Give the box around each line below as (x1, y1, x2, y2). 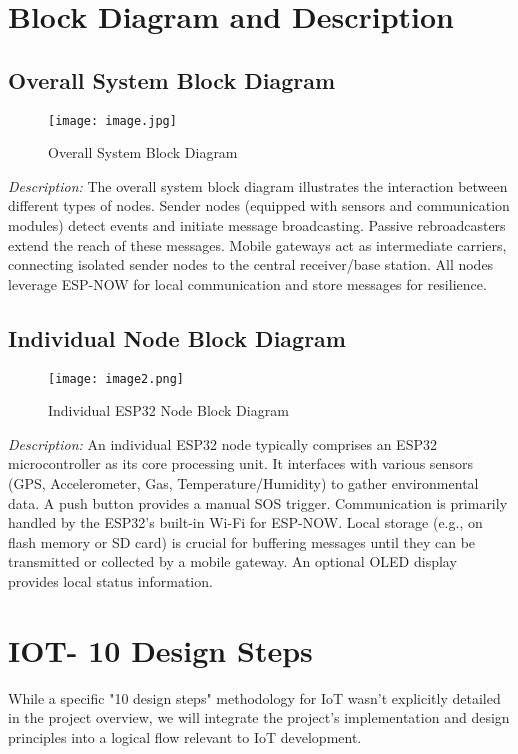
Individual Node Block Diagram (8, 322, 346, 353)
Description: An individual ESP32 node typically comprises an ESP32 (8, 433, 437, 454)
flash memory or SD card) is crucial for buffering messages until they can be (8, 531, 476, 552)
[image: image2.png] (48, 371, 185, 386)
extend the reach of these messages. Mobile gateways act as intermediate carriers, (8, 234, 507, 255)
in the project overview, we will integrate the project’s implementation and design (8, 707, 510, 728)
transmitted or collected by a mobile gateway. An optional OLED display (8, 551, 457, 572)
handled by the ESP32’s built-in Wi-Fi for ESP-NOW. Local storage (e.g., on (8, 512, 483, 533)
